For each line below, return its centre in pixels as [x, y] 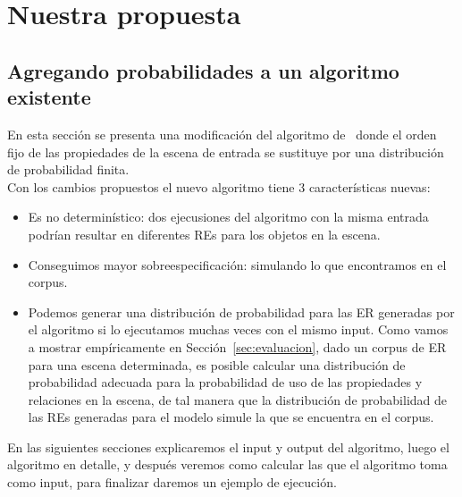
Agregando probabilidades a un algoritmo [203, 70]
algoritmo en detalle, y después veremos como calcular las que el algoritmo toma [227, 464]
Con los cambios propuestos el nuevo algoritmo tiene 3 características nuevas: [219, 186]
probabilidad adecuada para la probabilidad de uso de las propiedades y [225, 382]
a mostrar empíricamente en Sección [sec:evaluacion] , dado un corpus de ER [237, 346]
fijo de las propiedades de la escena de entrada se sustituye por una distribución [226, 152]
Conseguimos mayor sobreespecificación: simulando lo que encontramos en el [237, 264]
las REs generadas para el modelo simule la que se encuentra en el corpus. [231, 417]
